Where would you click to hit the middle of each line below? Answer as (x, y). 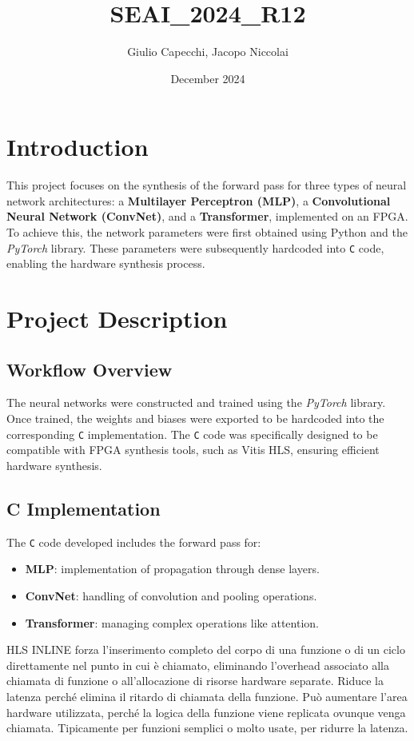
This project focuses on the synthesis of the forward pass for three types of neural (207, 185)
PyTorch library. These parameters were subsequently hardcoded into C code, (195, 247)
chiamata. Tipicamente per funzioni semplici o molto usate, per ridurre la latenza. (207, 728)
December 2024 (208, 78)
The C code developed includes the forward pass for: (134, 542)
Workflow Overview (90, 369)
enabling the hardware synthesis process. (106, 263)
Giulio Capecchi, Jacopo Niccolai (208, 52)
